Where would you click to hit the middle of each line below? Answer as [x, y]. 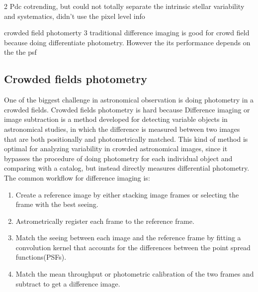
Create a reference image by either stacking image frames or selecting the [127, 194]
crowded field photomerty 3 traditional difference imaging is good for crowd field [127, 33]
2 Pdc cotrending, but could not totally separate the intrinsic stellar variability [124, 6]
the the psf [20, 52]
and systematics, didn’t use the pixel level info [75, 16]
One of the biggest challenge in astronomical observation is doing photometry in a [129, 100]
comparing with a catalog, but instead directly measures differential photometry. [127, 168]
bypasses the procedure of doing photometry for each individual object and [118, 158]
